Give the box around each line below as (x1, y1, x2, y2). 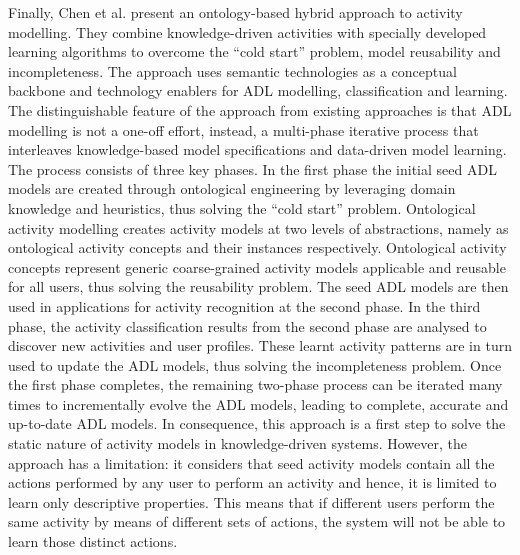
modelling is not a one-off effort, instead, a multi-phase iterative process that (8, 119, 479, 140)
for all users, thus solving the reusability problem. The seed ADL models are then (8, 276, 509, 297)
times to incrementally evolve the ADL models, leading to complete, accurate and (8, 393, 509, 414)
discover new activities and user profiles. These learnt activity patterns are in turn (8, 335, 512, 356)
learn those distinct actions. (8, 531, 178, 552)
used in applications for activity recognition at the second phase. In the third (8, 295, 481, 316)
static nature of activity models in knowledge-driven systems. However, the (8, 433, 467, 454)
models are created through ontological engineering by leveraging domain (8, 178, 456, 199)
